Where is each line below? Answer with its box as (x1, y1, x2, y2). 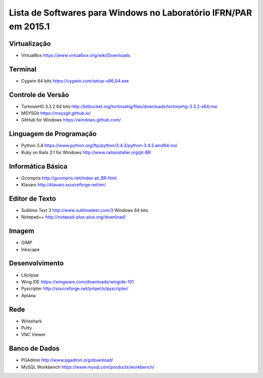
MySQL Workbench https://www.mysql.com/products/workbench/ (21, 364, 154, 370)
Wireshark (21, 318, 42, 324)
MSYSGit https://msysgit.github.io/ (21, 110, 91, 116)
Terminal (9, 65, 37, 73)
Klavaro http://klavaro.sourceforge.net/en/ (21, 182, 106, 188)
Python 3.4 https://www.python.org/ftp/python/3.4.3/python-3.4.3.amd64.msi (21, 143, 178, 149)
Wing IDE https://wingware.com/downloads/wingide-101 (21, 279, 134, 284)
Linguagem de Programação (9, 130, 97, 138)
